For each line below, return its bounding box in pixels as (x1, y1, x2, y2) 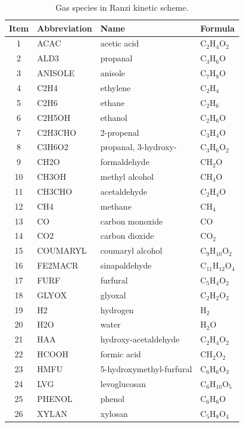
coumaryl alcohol (100, 244, 162, 257)
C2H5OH (37, 111, 71, 123)
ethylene (100, 81, 131, 93)
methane (100, 200, 132, 212)
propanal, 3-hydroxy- (100, 141, 177, 153)
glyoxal (100, 288, 126, 301)
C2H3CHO (37, 126, 77, 138)
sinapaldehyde (100, 259, 152, 272)
